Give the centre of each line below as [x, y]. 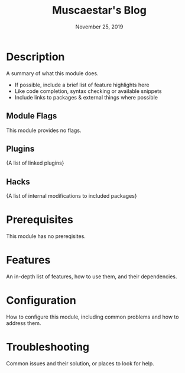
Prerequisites [40, 220]
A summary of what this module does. [52, 73]
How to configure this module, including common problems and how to [92, 317]
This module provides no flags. [44, 130]
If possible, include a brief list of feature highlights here [82, 85]
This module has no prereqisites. [46, 236]
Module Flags [32, 116]
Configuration [41, 300]
